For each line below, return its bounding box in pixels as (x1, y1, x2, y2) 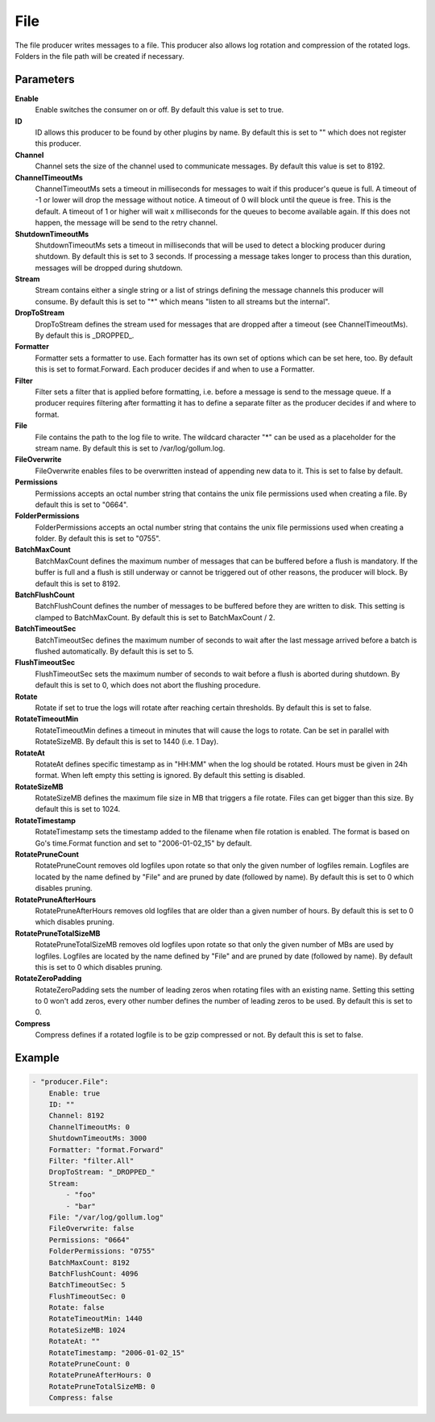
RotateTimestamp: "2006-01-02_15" (48, 1348, 185, 1358)
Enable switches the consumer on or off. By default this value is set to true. (35, 105, 284, 114)
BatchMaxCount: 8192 (48, 1258, 130, 1267)
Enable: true (48, 1088, 101, 1098)
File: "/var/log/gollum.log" (48, 1212, 164, 1221)
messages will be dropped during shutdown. (35, 263, 183, 272)
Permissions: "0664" (48, 1235, 130, 1245)
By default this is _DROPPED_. (35, 331, 135, 340)
